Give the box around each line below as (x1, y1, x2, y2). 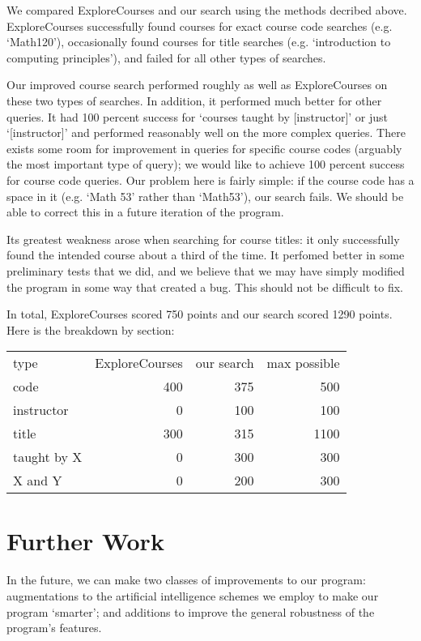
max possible (266, 353, 340, 373)
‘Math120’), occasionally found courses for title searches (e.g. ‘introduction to (6, 33, 391, 50)
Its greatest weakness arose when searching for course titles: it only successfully (6, 230, 400, 247)
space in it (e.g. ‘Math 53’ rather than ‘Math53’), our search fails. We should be (6, 187, 404, 204)
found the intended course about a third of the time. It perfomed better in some (6, 246, 405, 263)
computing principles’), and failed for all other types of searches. (6, 49, 326, 66)
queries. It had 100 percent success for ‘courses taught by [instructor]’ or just (6, 108, 389, 125)
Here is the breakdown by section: (6, 321, 175, 338)
